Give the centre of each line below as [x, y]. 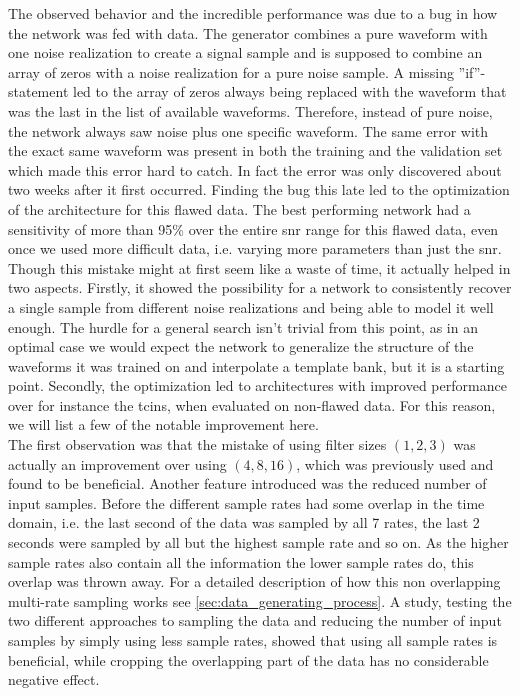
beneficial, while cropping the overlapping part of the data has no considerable [248, 659]
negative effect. [54, 679]
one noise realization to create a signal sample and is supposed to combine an [245, 52]
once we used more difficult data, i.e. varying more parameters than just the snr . [255, 248]
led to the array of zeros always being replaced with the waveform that [290, 91]
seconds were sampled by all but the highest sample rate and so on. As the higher [258, 542]
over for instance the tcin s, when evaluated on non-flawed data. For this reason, [252, 404]
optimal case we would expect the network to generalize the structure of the [241, 346]
